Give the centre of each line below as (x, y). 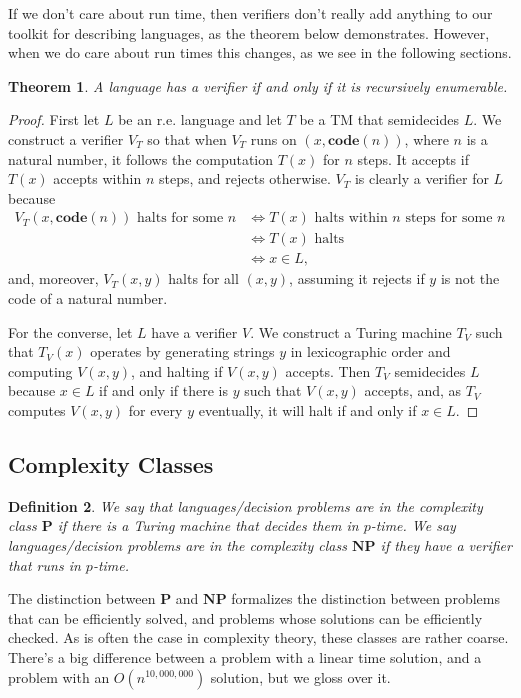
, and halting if (177, 370)
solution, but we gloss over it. (300, 676)
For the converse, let (70, 331)
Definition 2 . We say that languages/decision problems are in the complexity (245, 505)
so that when (187, 138)
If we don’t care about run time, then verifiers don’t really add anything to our (250, 13)
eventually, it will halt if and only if (307, 410)
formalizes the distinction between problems (365, 598)
